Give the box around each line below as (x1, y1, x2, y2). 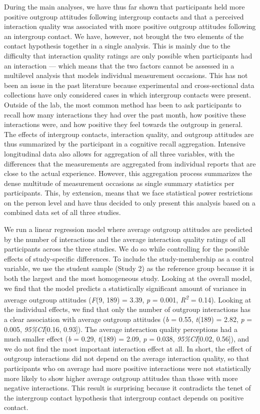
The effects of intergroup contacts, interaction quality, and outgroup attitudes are (4, 128, 254, 139)
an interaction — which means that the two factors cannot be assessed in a (4, 60, 234, 70)
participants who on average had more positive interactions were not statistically (4, 363, 251, 373)
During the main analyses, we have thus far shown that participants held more (4, 1, 245, 11)
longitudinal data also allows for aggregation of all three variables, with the (4, 148, 234, 158)
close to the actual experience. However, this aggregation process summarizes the (4, 168, 252, 178)
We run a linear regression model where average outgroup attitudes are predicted (4, 224, 252, 234)
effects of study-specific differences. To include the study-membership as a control (4, 253, 254, 263)
